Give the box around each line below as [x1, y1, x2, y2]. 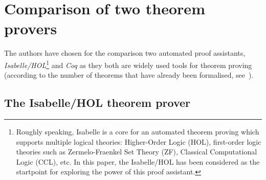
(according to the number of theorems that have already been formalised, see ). [4, 70, 254, 80]
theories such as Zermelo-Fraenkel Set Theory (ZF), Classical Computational [16, 146, 257, 157]
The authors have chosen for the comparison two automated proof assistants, [4, 48, 246, 58]
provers [4, 18, 57, 39]
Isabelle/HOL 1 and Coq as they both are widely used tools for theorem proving [4, 58, 252, 70]
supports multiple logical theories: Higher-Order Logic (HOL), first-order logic [16, 136, 261, 147]
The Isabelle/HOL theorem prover [4, 95, 191, 110]
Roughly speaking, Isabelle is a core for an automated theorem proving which [16, 126, 259, 137]
